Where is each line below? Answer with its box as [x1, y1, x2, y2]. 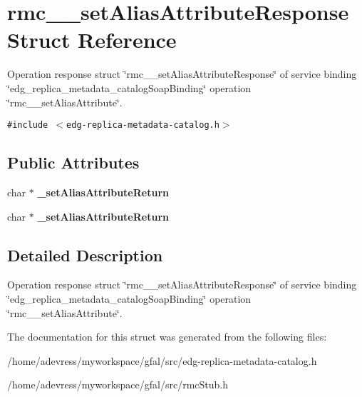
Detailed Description [7, 243, 163, 266]
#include [7, 120, 48, 131]
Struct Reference [7, 25, 177, 54]
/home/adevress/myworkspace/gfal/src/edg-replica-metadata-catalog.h [7, 353, 317, 368]
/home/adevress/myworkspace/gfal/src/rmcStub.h [7, 377, 229, 392]
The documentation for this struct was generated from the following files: [7, 329, 327, 344]
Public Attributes [7, 151, 140, 174]
